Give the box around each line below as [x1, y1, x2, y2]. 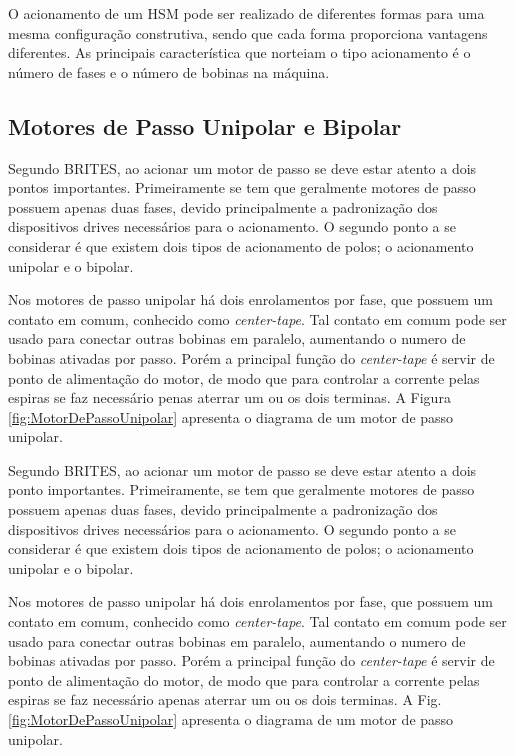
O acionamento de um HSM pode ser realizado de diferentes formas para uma [8, 3, 485, 23]
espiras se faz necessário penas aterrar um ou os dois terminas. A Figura [8, 387, 451, 408]
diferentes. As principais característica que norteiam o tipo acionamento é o [8, 42, 471, 63]
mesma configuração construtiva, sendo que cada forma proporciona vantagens [8, 22, 488, 43]
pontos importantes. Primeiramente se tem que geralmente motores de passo [8, 177, 476, 198]
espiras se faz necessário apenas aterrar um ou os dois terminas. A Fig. [8, 689, 442, 710]
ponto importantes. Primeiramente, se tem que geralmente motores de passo [8, 479, 475, 500]
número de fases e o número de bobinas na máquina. [8, 61, 330, 82]
